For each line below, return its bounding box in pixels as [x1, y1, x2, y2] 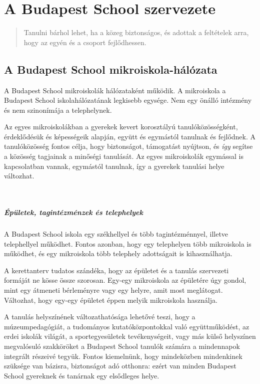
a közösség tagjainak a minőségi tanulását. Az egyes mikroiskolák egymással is [4, 151, 243, 161]
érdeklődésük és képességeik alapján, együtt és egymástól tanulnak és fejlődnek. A [4, 131, 256, 141]
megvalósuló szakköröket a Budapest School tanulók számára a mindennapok [4, 340, 240, 351]
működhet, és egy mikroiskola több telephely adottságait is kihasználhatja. [4, 248, 232, 259]
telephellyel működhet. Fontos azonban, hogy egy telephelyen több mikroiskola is [4, 238, 251, 249]
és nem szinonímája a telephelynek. [4, 104, 112, 115]
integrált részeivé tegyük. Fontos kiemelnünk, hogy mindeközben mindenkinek [4, 350, 242, 361]
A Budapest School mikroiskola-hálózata [4, 61, 217, 77]
